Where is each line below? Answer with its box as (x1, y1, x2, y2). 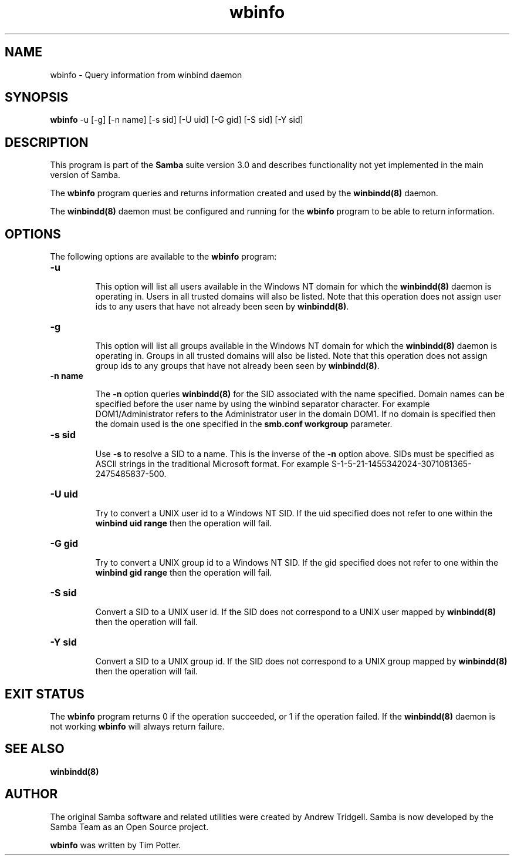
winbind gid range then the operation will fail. (95, 567, 272, 578)
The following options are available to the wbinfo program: (50, 251, 277, 262)
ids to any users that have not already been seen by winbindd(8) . (95, 301, 349, 312)
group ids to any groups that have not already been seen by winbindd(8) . (95, 361, 380, 371)
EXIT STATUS (5, 686, 84, 701)
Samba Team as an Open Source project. (50, 821, 209, 832)
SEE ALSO (5, 741, 65, 757)
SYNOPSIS (5, 90, 69, 105)
